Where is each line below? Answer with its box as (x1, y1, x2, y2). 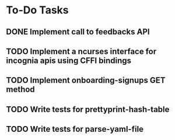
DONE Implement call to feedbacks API (6, 27, 150, 37)
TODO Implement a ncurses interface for (6, 46, 157, 56)
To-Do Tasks (6, 3, 69, 17)
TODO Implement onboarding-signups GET (6, 75, 166, 85)
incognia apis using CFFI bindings (6, 55, 131, 65)
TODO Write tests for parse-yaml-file (6, 124, 144, 134)
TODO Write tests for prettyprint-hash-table (6, 104, 170, 114)
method (6, 85, 35, 94)
